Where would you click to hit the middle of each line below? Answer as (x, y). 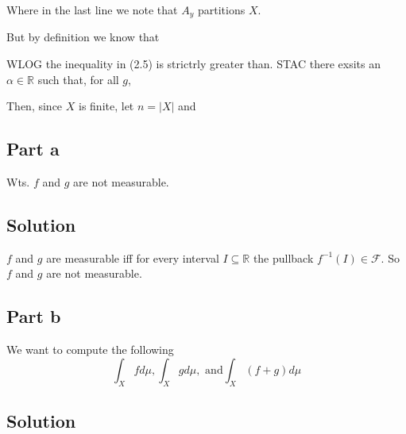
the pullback (283, 257)
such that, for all (78, 79)
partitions (221, 10)
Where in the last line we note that (92, 10)
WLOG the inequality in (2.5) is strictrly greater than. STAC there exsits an (193, 64)
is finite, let (106, 106)
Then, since (35, 106)
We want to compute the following (90, 350)
